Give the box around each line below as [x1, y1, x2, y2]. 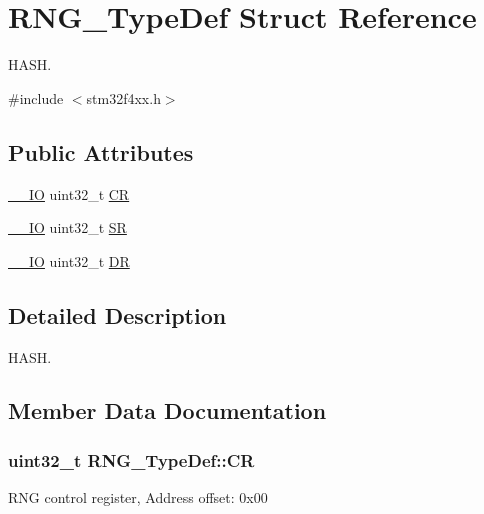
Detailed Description [8, 299, 227, 330]
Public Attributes [8, 136, 194, 167]
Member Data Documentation [8, 395, 327, 426]
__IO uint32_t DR [8, 250, 130, 271]
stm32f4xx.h [86, 87, 161, 108]
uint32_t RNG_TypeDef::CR [8, 447, 255, 472]
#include [8, 87, 64, 108]
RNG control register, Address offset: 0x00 [8, 487, 268, 508]
